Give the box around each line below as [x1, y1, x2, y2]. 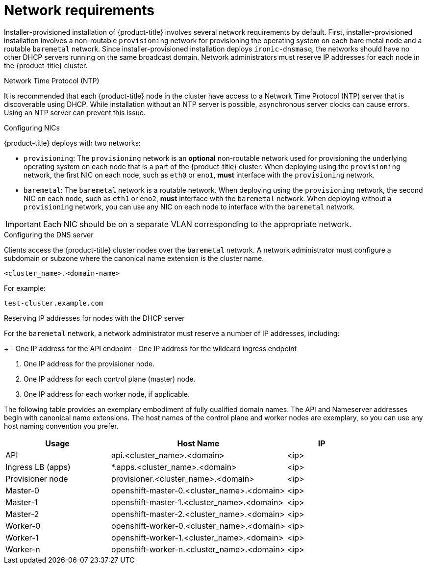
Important [5, 219, 41, 229]
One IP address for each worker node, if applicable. [24, 389, 190, 398]
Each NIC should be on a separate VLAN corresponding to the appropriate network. [43, 219, 352, 229]
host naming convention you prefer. [4, 421, 119, 430]
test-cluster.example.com [4, 299, 103, 307]
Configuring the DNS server [4, 230, 94, 239]
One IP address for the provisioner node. [24, 359, 155, 368]
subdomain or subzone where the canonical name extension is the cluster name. [4, 254, 264, 262]
